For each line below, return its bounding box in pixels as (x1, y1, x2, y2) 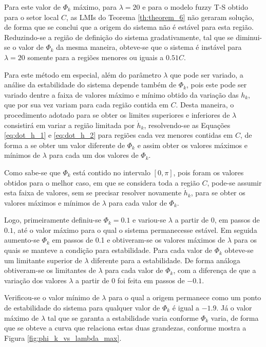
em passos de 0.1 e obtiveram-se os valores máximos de (52, 234, 225, 245)
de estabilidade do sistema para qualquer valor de (4, 302, 160, 313)
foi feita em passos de (117, 275, 185, 285)
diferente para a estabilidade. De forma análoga (91, 254, 240, 265)
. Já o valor (216, 302, 252, 313)
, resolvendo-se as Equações (144, 119, 231, 130)
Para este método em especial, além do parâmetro (4, 69, 161, 80)
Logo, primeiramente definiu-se (4, 214, 101, 225)
